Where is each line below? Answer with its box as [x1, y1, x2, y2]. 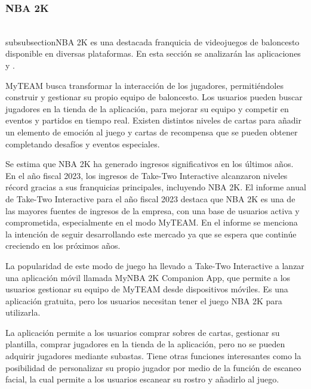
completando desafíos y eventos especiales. [5, 137, 160, 150]
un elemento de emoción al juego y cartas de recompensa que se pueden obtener [5, 125, 298, 138]
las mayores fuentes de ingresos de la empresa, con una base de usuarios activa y [5, 204, 300, 217]
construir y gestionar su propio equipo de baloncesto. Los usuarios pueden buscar [5, 91, 303, 103]
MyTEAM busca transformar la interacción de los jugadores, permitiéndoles [5, 79, 284, 91]
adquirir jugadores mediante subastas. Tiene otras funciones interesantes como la [5, 350, 301, 362]
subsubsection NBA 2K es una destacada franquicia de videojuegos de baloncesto [5, 35, 300, 48]
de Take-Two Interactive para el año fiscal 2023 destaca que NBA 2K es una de [5, 192, 295, 205]
